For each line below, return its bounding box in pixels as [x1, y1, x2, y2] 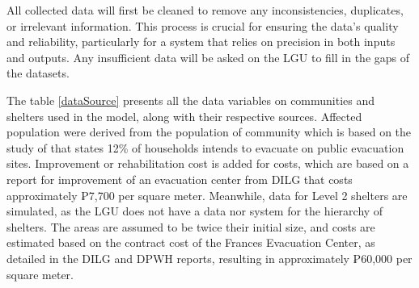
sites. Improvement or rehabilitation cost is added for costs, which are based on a [6, 155, 409, 172]
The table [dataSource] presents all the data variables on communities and [6, 91, 375, 108]
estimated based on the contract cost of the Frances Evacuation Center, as [6, 234, 375, 251]
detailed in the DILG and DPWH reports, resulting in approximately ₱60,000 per [6, 249, 413, 266]
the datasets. [6, 65, 70, 81]
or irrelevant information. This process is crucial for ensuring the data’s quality [6, 17, 399, 34]
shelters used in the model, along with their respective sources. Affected [6, 107, 362, 124]
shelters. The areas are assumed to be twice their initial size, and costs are [6, 218, 375, 235]
